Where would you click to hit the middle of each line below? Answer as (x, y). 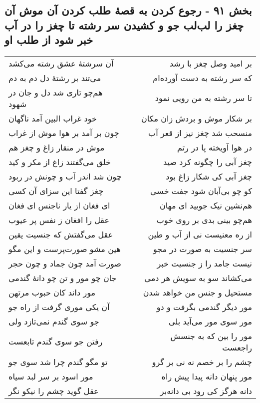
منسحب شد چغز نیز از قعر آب (200, 132)
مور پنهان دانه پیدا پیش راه (207, 376)
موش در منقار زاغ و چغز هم (57, 147)
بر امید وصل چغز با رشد (211, 63)
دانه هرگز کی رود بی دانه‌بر (206, 390)
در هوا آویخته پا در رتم (214, 147)
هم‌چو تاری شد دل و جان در (56, 92)
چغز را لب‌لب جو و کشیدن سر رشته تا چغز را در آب (124, 25)
